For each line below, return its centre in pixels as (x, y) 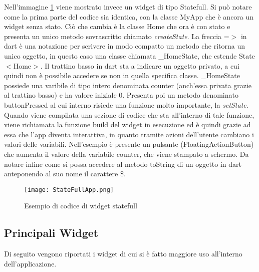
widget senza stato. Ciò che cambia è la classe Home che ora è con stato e (117, 26)
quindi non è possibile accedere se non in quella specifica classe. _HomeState (122, 75)
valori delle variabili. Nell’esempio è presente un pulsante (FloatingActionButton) (129, 144)
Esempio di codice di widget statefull (81, 206)
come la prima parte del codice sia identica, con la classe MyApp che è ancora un (129, 16)
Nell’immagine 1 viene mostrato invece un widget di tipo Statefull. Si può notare (128, 7)
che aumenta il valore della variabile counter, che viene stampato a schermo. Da (126, 154)
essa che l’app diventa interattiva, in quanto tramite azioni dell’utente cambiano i (129, 134)
